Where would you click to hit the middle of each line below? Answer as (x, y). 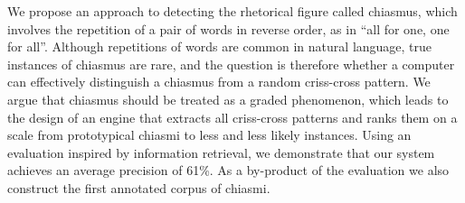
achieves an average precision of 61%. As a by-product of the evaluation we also (228, 170)
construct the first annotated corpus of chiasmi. (139, 187)
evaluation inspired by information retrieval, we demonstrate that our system (221, 152)
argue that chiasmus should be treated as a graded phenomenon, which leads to (228, 99)
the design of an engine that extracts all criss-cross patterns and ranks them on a (232, 117)
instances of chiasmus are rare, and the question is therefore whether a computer (231, 64)
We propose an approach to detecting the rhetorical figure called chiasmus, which (232, 11)
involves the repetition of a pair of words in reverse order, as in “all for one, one (228, 28)
